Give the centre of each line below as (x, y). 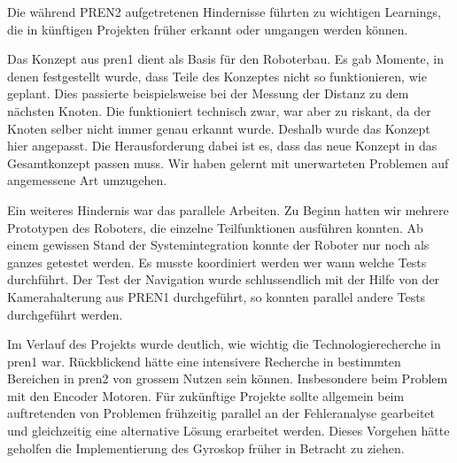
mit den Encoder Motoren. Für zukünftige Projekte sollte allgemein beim (206, 395)
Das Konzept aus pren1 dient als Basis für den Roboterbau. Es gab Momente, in (225, 59)
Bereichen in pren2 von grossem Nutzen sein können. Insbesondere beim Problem (228, 378)
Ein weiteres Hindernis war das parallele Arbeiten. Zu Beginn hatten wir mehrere (228, 209)
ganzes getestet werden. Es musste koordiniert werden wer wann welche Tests (217, 262)
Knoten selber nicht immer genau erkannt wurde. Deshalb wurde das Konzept (219, 128)
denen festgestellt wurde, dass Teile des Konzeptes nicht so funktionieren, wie (217, 76)
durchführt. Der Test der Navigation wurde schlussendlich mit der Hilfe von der (224, 279)
